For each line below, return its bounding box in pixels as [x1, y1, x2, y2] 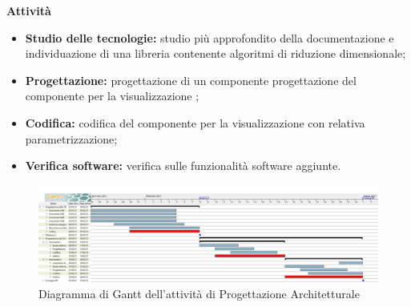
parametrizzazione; [25, 130, 118, 147]
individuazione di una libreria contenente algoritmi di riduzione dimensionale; [25, 45, 406, 62]
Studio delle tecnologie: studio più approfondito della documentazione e [25, 29, 394, 46]
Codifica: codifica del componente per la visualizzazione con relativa [25, 114, 365, 131]
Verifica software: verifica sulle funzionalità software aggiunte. [25, 157, 341, 174]
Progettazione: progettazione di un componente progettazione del [25, 71, 357, 88]
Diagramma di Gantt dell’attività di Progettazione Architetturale [38, 285, 360, 302]
